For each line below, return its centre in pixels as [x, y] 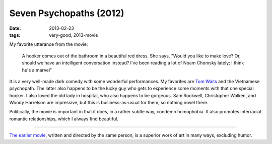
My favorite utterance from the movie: [49, 44]
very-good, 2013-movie [74, 35]
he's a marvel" [37, 70]
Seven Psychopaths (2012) [67, 13]
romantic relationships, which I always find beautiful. [64, 119]
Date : [15, 28]
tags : [15, 35]
